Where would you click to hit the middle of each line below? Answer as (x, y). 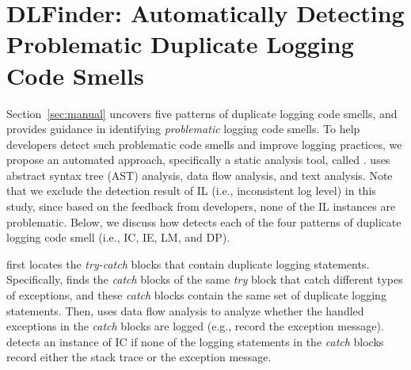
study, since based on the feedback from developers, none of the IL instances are (201, 206)
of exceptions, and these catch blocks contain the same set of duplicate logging (196, 295)
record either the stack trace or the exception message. (139, 357)
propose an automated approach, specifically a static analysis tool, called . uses (198, 160)
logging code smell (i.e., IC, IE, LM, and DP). (118, 237)
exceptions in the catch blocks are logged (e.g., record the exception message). (195, 326)
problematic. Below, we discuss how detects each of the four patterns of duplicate (204, 221)
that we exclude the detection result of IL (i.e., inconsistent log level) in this (191, 191)
